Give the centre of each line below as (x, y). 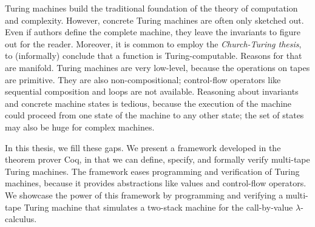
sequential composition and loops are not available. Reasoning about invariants (152, 91)
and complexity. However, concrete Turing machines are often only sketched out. (154, 20)
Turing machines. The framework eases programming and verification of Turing (152, 171)
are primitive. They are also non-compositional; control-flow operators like (143, 79)
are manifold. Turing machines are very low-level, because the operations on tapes (157, 67)
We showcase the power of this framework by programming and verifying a (144, 195)
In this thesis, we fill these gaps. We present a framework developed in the (143, 147)
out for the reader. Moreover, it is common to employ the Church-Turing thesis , (153, 43)
